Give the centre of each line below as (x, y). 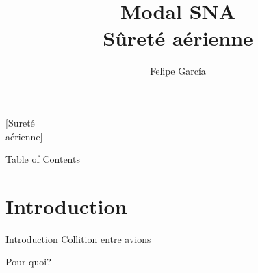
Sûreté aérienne (178, 38)
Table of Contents (43, 159)
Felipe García (178, 71)
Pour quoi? (28, 262)
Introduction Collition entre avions (78, 238)
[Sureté (20, 122)
